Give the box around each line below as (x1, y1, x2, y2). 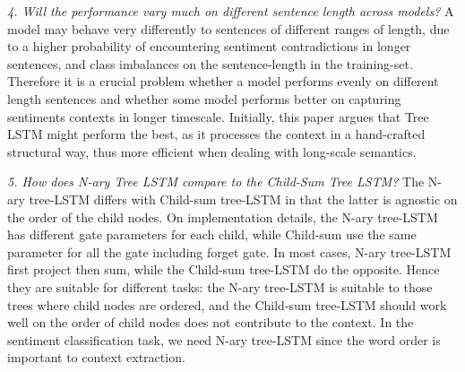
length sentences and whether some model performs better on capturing (7, 89, 401, 108)
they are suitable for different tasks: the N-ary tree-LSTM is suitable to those (7, 277, 433, 296)
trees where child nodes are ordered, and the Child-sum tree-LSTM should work (7, 295, 447, 314)
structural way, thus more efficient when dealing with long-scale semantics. (7, 142, 417, 160)
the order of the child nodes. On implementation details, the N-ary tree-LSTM (7, 207, 438, 226)
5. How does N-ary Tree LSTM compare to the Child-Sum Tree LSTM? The (7, 172, 425, 191)
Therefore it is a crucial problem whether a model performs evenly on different (7, 72, 439, 91)
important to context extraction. (7, 348, 185, 367)
